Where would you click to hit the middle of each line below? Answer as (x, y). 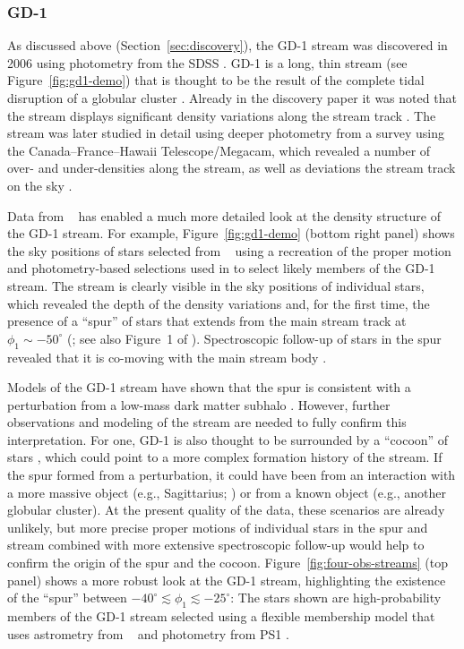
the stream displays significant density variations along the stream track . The (222, 115)
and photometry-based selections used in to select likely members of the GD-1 (221, 268)
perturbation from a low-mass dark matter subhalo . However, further (199, 404)
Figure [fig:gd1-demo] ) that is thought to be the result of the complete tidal (216, 80)
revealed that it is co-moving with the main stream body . (167, 357)
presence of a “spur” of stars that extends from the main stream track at (207, 321)
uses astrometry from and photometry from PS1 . (148, 633)
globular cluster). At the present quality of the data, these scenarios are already (226, 510)
